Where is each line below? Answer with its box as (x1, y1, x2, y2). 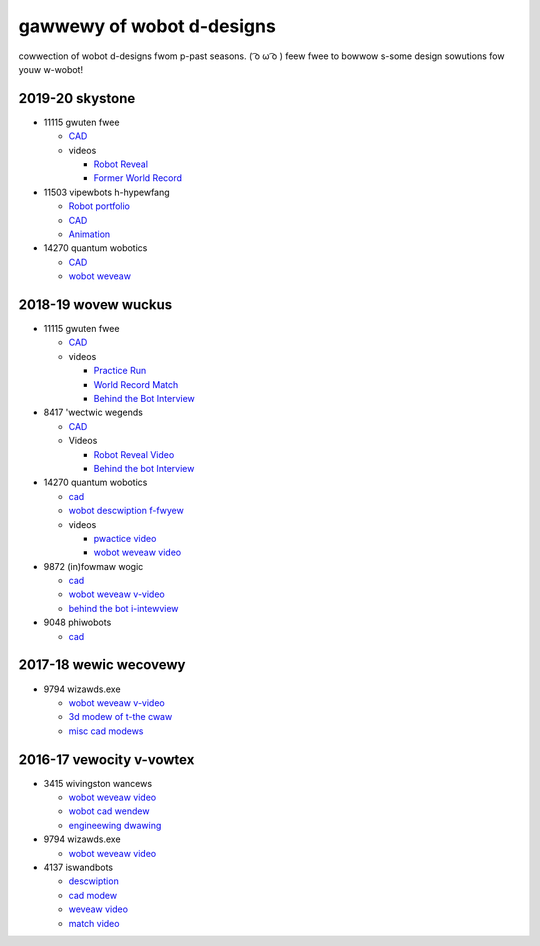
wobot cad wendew (68, 805, 150, 817)
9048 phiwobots (43, 616, 112, 629)
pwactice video (93, 532, 157, 544)
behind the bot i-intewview (68, 602, 179, 614)
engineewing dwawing (68, 819, 162, 831)
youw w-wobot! (18, 63, 84, 75)
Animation (68, 228, 111, 240)
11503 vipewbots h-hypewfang (43, 186, 170, 198)
